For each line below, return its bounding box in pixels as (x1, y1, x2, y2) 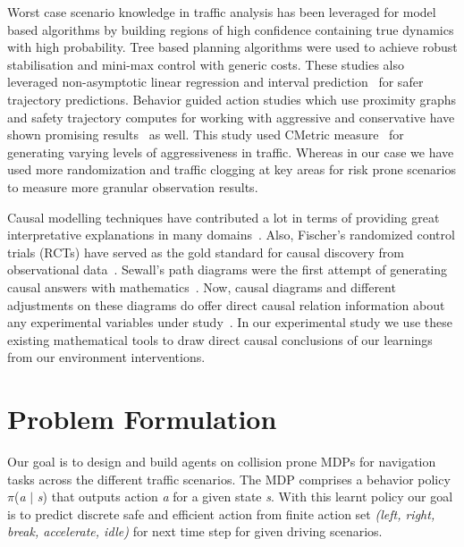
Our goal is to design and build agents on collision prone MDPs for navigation (7, 452, 436, 470)
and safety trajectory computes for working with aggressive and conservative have (7, 107, 455, 126)
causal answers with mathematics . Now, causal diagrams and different (7, 277, 396, 296)
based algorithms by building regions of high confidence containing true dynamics (7, 20, 454, 38)
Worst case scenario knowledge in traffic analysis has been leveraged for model (7, 3, 436, 21)
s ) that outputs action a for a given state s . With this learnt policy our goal (37, 487, 453, 506)
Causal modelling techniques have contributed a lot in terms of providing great (7, 207, 440, 226)
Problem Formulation (7, 400, 277, 437)
